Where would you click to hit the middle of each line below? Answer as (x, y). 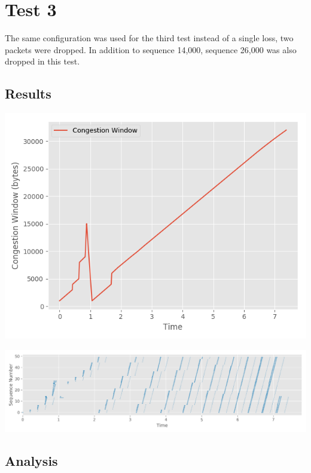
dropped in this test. (42, 61)
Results (28, 93)
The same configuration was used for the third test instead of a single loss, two (149, 38)
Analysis (31, 460)
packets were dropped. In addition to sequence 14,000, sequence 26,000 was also (151, 49)
